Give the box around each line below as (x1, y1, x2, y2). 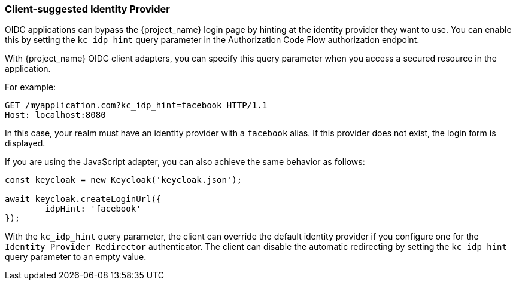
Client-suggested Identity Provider (5, 3, 170, 15)
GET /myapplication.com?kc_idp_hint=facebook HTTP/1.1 (5, 100, 268, 111)
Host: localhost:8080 (5, 110, 106, 120)
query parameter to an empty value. (5, 252, 147, 262)
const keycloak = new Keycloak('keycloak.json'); (5, 175, 242, 185)
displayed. (5, 138, 45, 149)
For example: (5, 82, 56, 93)
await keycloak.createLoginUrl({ (5, 194, 162, 204)
